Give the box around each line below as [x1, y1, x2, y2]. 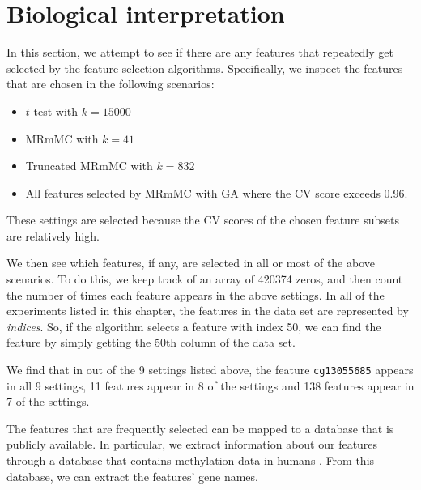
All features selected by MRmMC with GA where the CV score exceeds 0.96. [25, 184, 408, 201]
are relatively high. [6, 227, 100, 244]
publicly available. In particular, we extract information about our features [6, 436, 378, 453]
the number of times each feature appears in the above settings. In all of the [6, 286, 385, 303]
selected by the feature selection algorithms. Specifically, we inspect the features [6, 59, 403, 76]
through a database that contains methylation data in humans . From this [6, 452, 375, 469]
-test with [29, 102, 79, 119]
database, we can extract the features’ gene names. [6, 467, 258, 484]
